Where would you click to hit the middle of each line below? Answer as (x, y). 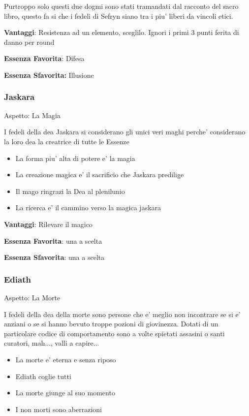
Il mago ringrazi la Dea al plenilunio (70, 191)
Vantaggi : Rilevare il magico (48, 224)
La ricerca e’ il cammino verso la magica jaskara (88, 208)
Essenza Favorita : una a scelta (53, 240)
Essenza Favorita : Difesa (44, 58)
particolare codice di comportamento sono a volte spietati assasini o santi (114, 333)
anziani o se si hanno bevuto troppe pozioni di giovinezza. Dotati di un (111, 324)
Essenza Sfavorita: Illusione (49, 75)
